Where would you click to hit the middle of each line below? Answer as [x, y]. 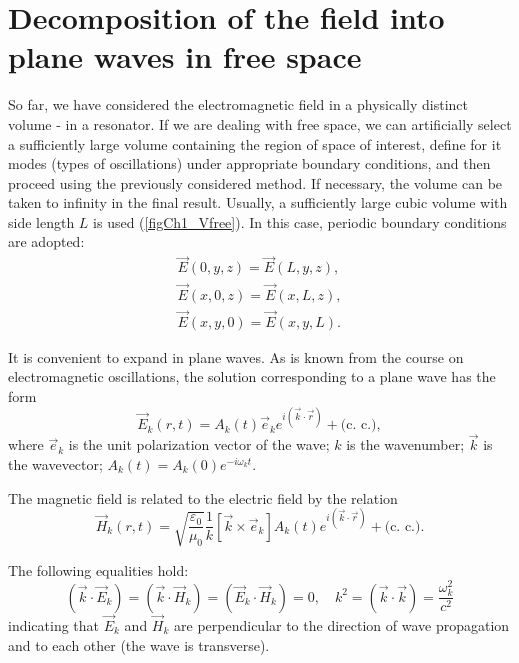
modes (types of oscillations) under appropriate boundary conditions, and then [249, 163]
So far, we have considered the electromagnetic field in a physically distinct [238, 104]
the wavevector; [55, 463]
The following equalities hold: [98, 569]
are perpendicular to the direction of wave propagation [342, 625]
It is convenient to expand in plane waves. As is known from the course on [236, 356]
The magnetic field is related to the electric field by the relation [203, 497]
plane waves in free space [185, 56]
